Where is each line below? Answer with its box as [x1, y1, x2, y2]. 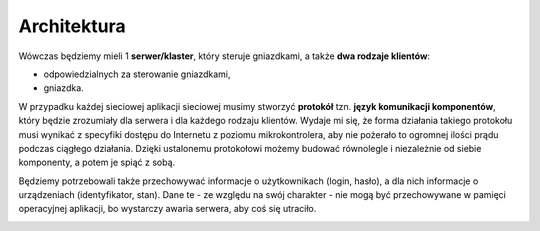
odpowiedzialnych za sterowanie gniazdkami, [43, 68, 231, 80]
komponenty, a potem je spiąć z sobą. [18, 156, 176, 169]
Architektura [18, 15, 126, 37]
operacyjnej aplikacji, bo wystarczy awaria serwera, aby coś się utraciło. [18, 203, 317, 215]
